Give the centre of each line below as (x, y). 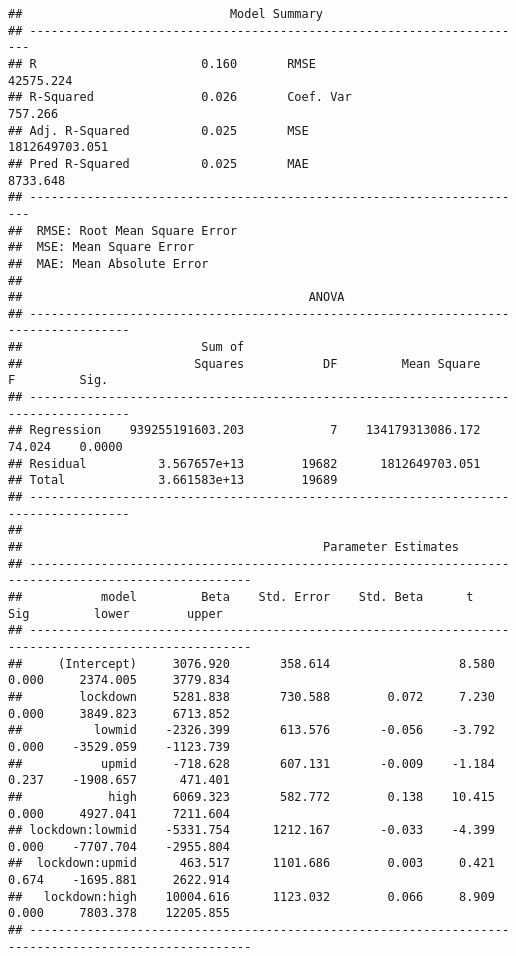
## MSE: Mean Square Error (101, 247)
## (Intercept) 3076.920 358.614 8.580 (251, 663)
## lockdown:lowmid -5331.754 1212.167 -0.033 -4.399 (251, 830)
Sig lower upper (115, 613)
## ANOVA (176, 297)
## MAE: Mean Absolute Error (108, 263)
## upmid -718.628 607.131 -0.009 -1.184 (251, 763)
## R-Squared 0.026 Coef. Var (180, 97)
